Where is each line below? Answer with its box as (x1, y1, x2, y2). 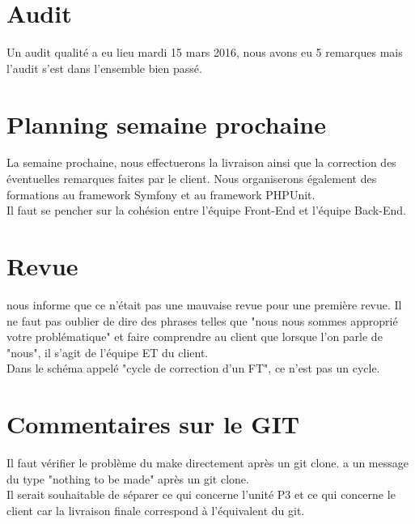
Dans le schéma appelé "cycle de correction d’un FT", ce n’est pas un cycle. (6, 360, 380, 377)
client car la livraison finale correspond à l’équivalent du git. (6, 501, 305, 518)
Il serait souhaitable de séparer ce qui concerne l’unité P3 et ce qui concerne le (6, 486, 396, 503)
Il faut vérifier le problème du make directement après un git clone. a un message (6, 454, 409, 471)
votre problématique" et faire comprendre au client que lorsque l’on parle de (6, 328, 383, 345)
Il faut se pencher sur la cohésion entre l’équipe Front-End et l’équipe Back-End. (6, 202, 406, 219)
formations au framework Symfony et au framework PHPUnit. (6, 185, 315, 202)
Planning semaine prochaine (6, 107, 326, 140)
